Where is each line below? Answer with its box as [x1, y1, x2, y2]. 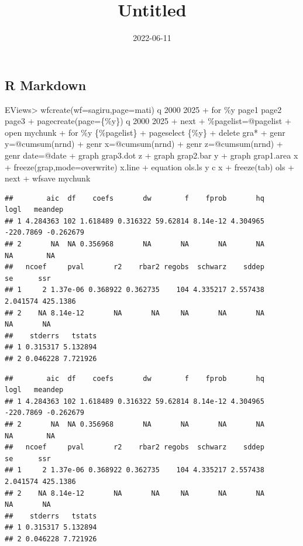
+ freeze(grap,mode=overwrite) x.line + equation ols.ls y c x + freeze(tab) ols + [5, 160, 295, 173]
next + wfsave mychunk [5, 172, 91, 184]
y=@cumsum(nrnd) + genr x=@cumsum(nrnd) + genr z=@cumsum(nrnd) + [5, 138, 283, 150]
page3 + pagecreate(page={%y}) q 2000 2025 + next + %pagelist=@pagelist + [5, 115, 291, 127]
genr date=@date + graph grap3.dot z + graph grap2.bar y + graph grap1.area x [5, 149, 298, 161]
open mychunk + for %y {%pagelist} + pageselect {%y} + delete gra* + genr [5, 126, 285, 138]
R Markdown [5, 75, 87, 94]
